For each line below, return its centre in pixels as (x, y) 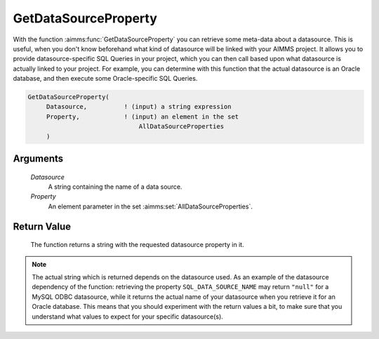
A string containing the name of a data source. (115, 187)
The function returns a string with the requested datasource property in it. (138, 245)
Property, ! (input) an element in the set (142, 117)
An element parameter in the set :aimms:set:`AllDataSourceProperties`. (150, 206)
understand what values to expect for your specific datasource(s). (128, 317)
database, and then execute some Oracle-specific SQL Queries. (105, 79)
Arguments (38, 159)
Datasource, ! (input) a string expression (139, 107)
